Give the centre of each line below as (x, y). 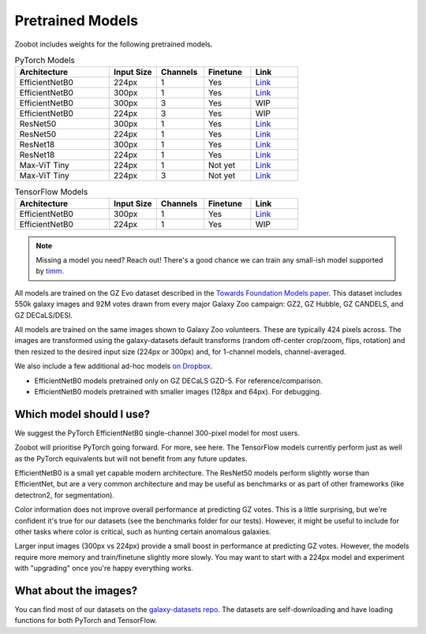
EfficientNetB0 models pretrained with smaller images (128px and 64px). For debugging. (178, 391)
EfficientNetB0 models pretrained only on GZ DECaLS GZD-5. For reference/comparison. (179, 380)
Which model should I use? (82, 414)
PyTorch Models (45, 61)
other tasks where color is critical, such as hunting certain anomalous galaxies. (143, 531)
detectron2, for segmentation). (64, 495)
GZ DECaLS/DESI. (44, 315)
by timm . (50, 271)
